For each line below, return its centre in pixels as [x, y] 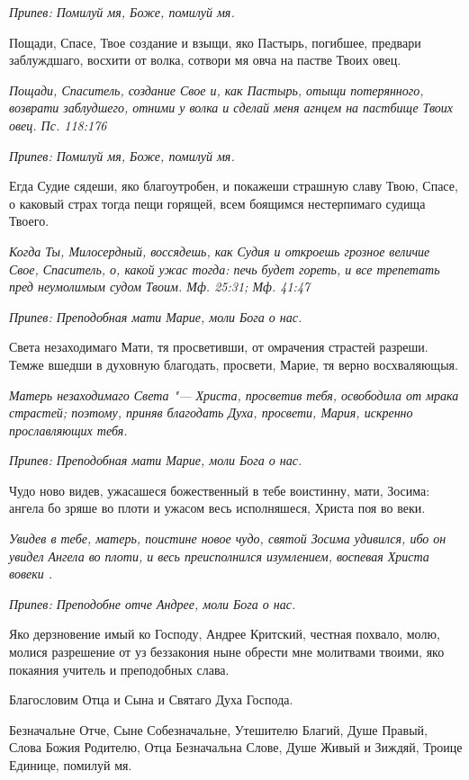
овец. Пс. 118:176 [58, 125]
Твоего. [29, 221]
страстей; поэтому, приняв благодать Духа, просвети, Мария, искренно [211, 412]
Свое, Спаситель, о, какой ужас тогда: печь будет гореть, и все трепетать [225, 269]
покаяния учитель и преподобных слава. [119, 669]
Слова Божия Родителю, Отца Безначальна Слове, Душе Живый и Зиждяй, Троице [236, 747]
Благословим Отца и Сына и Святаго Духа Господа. [151, 699]
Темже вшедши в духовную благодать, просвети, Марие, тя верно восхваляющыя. [234, 364]
